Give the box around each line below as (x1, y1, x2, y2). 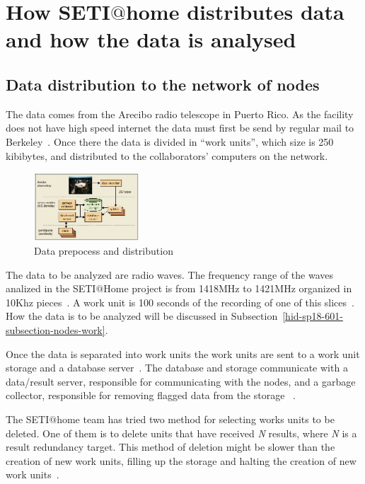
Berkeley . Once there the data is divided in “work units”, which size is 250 (6, 134, 334, 149)
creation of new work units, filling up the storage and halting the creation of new (6, 453, 357, 468)
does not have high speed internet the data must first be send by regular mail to (6, 120, 354, 135)
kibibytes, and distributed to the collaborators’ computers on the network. (6, 148, 328, 163)
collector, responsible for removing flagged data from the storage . (6, 388, 296, 403)
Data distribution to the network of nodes (6, 73, 320, 95)
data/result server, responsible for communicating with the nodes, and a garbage (6, 374, 356, 388)
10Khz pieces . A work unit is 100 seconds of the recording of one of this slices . (6, 294, 354, 309)
